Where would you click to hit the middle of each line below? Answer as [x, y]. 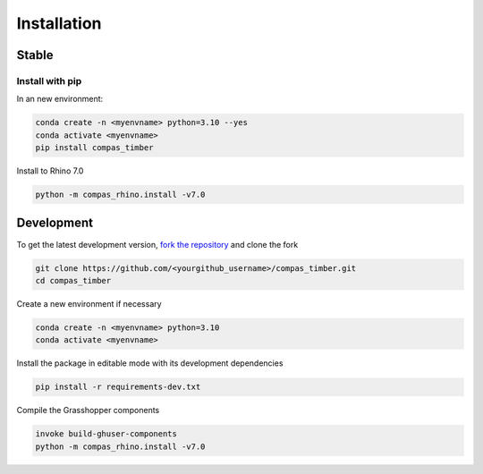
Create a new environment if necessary [89, 303]
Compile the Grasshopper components [88, 411]
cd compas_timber [73, 280]
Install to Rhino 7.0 [50, 171]
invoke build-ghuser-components [106, 434]
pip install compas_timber [94, 148]
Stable [35, 55]
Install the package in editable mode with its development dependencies [150, 363]
